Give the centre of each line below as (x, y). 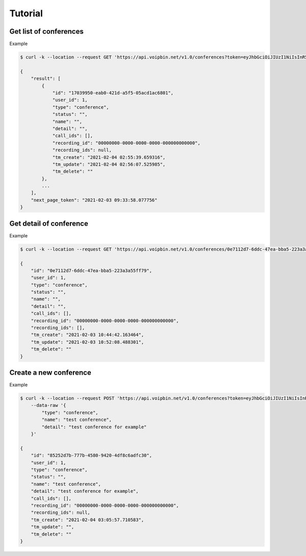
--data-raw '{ (48, 405)
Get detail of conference (49, 223)
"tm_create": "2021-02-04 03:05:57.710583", (87, 520)
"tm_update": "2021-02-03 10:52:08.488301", (87, 342)
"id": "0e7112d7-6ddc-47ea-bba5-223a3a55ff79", (92, 270)
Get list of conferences (46, 31)
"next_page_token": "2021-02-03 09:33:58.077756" (94, 200)
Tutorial (26, 13)
